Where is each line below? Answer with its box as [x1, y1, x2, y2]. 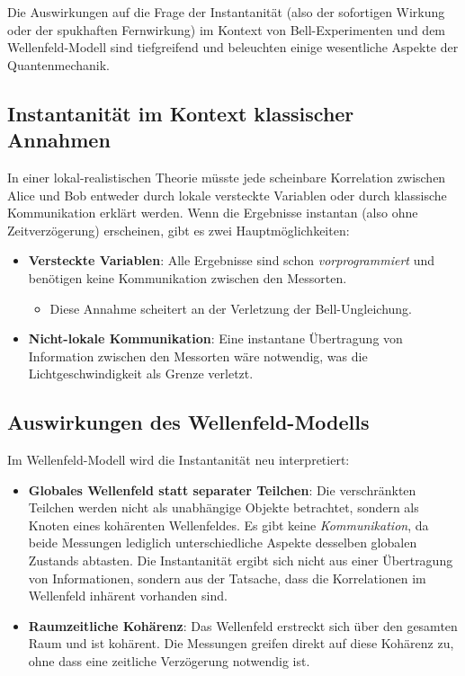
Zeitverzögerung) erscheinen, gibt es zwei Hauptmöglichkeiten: [7, 220, 350, 239]
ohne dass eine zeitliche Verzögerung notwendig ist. [28, 652, 310, 671]
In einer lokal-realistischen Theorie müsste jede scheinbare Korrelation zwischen [7, 167, 446, 186]
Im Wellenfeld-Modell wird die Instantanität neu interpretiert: [7, 450, 350, 469]
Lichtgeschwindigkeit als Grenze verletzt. [28, 364, 254, 383]
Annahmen [7, 126, 111, 154]
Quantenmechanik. [7, 55, 110, 74]
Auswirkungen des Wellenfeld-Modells [7, 408, 370, 436]
